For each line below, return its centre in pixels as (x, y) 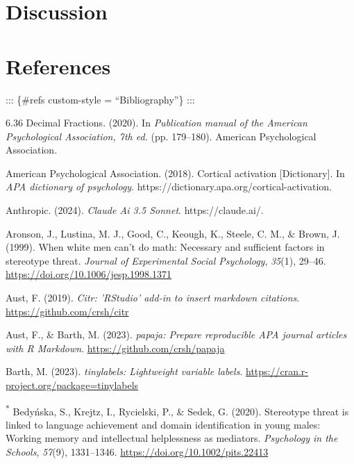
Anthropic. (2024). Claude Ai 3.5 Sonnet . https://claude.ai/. (135, 210)
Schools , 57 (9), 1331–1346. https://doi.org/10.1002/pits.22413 (137, 452)
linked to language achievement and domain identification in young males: (163, 424)
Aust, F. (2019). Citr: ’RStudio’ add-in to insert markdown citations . (153, 298)
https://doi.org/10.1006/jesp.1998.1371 (89, 274)
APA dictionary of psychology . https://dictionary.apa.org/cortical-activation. (169, 187)
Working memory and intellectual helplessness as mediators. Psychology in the (172, 438)
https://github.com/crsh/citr (67, 311)
